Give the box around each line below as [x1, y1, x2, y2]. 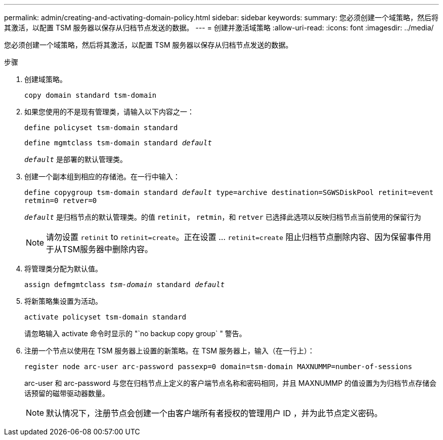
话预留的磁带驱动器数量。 [24, 389, 109, 397]
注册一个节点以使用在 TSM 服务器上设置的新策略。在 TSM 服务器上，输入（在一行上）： [24, 346, 315, 355]
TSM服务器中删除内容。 [62, 244, 153, 254]
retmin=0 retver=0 [24, 196, 97, 205]
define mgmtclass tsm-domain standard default [24, 139, 212, 147]
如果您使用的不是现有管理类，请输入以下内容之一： [24, 107, 194, 116]
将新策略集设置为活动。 [24, 297, 102, 305]
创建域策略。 [24, 75, 67, 84]
